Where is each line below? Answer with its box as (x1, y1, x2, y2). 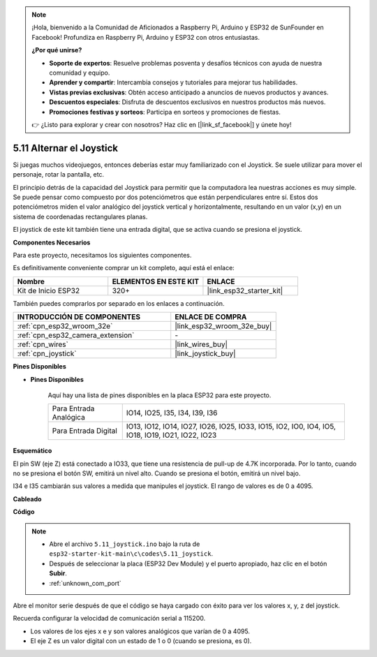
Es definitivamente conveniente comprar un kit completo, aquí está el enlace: (13, 264, 235, 272)
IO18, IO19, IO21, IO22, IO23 (126, 430, 217, 440)
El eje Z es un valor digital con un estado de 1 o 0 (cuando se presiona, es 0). (30, 637, 252, 645)
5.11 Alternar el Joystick (13, 142, 119, 154)
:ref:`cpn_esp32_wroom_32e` (17, 321, 113, 331)
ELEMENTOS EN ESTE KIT (112, 276, 199, 286)
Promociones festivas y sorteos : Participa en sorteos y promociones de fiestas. (49, 108, 281, 116)
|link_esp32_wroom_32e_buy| (175, 321, 272, 331)
